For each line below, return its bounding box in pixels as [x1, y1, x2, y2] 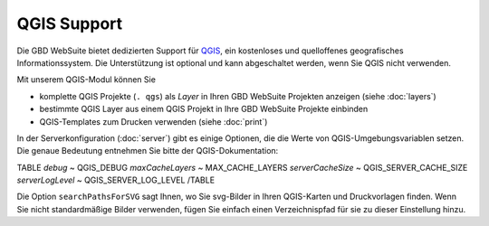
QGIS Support [16, 14, 123, 33]
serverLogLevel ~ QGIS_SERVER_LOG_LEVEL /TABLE [16, 174, 216, 185]
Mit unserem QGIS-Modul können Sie [16, 74, 156, 85]
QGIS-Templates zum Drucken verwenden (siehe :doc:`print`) [39, 116, 268, 127]
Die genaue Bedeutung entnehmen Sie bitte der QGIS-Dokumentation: [16, 146, 279, 156]
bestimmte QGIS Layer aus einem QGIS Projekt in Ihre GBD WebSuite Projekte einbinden [39, 104, 369, 115]
